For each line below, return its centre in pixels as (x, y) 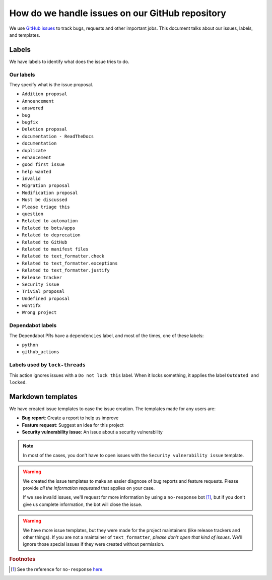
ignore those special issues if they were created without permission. (94, 544)
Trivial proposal (43, 292)
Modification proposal (50, 192)
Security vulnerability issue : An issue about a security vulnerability (92, 432)
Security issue (41, 284)
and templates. (25, 35)
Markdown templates (44, 396)
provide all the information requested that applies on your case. (89, 488)
